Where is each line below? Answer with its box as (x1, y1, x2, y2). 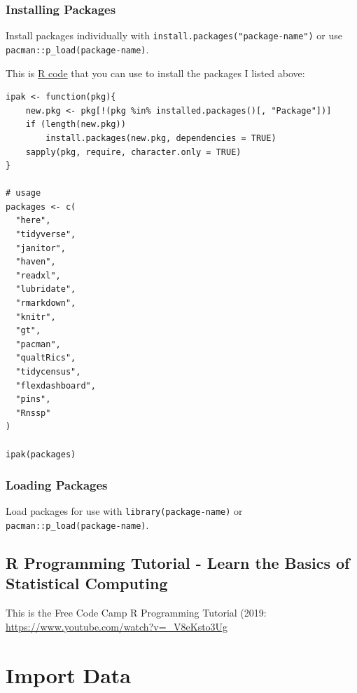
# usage (6, 188, 41, 199)
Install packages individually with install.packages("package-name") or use (6, 28, 342, 43)
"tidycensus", (15, 367, 81, 377)
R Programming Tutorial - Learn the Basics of (6, 552, 350, 574)
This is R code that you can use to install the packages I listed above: (6, 65, 305, 80)
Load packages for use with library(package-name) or (6, 504, 243, 518)
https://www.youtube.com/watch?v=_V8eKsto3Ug (6, 619, 228, 633)
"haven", (15, 257, 56, 267)
